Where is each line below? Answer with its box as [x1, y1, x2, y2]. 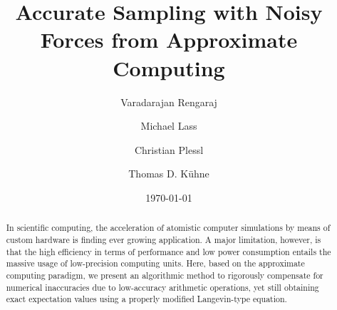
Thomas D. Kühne [128, 166, 209, 181]
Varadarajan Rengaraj [120, 94, 217, 109]
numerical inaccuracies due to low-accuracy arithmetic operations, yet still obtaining [6, 281, 319, 293]
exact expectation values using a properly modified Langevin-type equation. [6, 293, 287, 305]
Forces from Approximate [40, 25, 298, 54]
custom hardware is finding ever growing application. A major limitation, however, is [6, 233, 321, 245]
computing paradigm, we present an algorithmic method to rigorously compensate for [6, 269, 323, 281]
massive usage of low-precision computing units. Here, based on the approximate [6, 257, 305, 269]
